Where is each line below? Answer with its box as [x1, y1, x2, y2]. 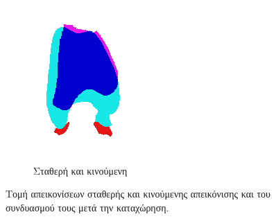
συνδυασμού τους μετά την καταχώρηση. [6, 200, 169, 214]
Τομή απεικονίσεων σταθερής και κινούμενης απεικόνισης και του [6, 186, 270, 201]
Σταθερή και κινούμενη [33, 163, 128, 177]
